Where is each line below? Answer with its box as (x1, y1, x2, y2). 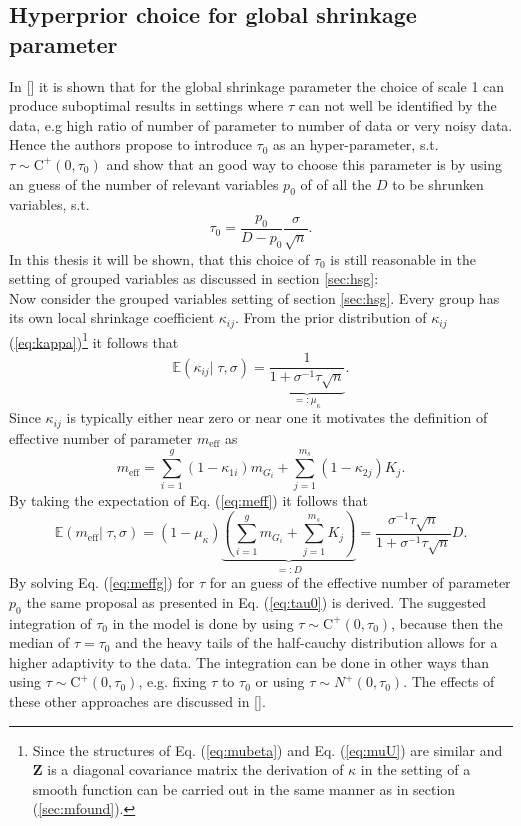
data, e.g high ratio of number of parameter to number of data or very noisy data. (9, 114, 513, 135)
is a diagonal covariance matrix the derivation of (47, 759, 344, 780)
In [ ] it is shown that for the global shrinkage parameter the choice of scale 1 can (9, 75, 505, 96)
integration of (9, 612, 92, 633)
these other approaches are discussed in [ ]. (9, 690, 266, 711)
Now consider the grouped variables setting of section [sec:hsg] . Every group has (9, 287, 500, 308)
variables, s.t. (9, 194, 90, 215)
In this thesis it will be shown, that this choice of (9, 248, 310, 269)
